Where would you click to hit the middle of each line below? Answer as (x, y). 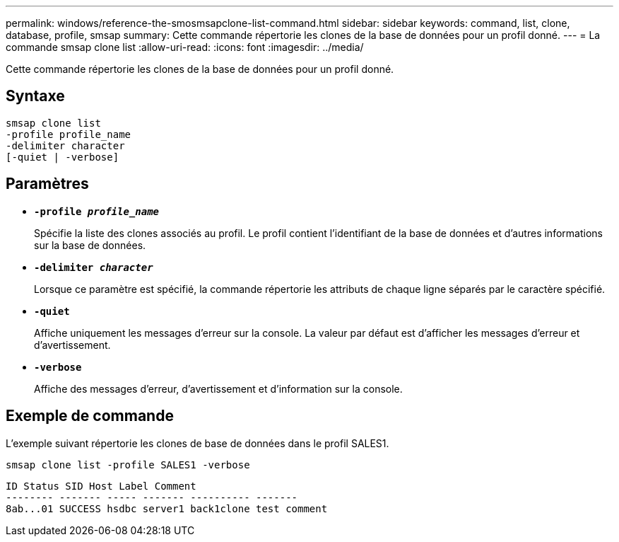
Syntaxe (35, 96)
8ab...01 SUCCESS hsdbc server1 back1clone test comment (167, 508)
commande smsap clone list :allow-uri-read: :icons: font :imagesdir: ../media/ (185, 47)
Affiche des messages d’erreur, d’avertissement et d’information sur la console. (218, 388)
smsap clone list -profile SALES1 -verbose (128, 465)
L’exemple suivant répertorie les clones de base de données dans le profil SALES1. (198, 443)
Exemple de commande (90, 416)
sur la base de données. (90, 245)
